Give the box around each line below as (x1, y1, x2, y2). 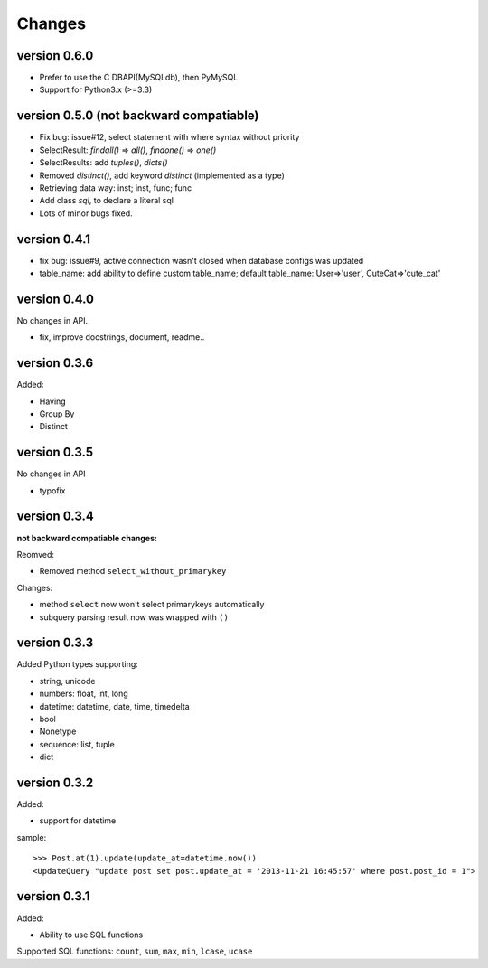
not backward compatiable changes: (16, 532, 158, 543)
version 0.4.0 (16, 291, 95, 306)
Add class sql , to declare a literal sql (39, 195, 174, 206)
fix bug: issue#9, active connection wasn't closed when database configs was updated (39, 255, 364, 266)
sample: (16, 832, 47, 842)
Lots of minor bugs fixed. (39, 208, 133, 219)
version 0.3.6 (16, 355, 94, 371)
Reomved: (16, 549, 54, 559)
